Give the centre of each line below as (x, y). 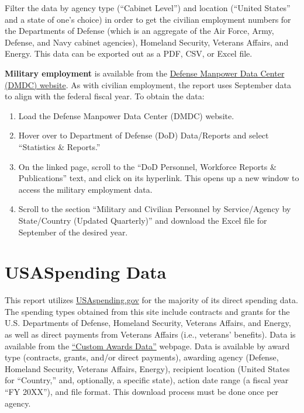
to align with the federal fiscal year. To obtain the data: (105, 96)
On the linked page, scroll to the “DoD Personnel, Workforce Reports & (147, 166)
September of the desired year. (73, 232)
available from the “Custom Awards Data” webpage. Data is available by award (147, 346)
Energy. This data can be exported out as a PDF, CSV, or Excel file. (129, 53)
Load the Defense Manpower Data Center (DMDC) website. (126, 115)
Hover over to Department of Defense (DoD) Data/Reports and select (144, 135)
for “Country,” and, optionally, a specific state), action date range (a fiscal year (147, 380)
